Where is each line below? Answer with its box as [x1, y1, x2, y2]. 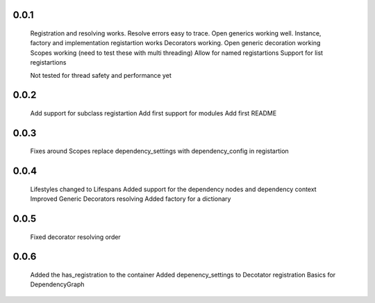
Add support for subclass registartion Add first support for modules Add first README [30, 108, 277, 117]
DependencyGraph [30, 280, 85, 288]
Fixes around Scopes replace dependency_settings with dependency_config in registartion [30, 147, 290, 156]
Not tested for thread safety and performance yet [30, 71, 172, 79]
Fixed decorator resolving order [30, 233, 121, 241]
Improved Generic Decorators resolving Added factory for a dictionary [30, 195, 231, 203]
